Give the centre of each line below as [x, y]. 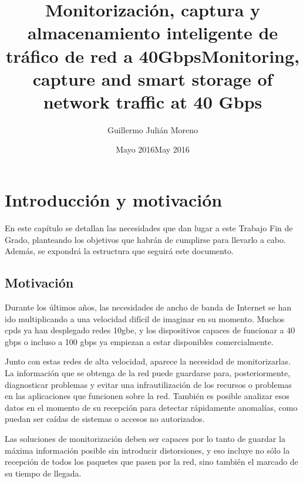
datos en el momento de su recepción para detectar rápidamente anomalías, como [151, 407]
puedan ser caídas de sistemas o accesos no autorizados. [105, 419]
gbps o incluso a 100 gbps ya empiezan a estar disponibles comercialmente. [139, 341]
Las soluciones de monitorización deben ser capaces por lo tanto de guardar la [145, 438]
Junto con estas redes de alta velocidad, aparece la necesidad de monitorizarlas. [148, 361]
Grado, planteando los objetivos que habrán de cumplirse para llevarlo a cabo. [145, 239]
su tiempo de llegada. [43, 473]
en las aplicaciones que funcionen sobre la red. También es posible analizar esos [147, 396]
